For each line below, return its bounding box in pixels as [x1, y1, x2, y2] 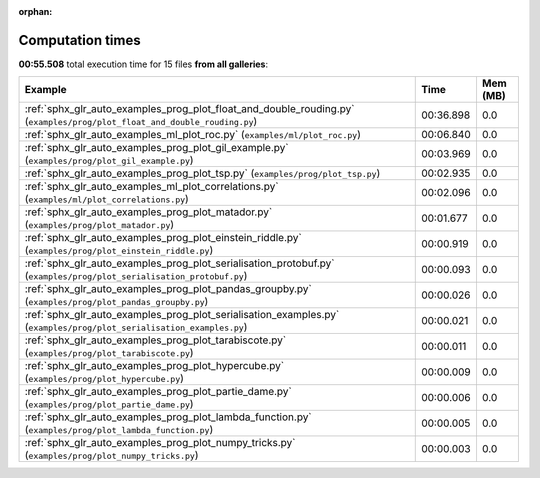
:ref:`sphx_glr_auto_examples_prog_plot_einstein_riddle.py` [24, 231, 302, 245]
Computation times [18, 31, 141, 49]
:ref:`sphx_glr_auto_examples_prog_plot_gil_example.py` [24, 141, 289, 155]
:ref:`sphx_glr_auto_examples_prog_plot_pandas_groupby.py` [24, 282, 312, 296]
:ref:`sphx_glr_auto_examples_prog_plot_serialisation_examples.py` [24, 308, 340, 322]
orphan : [18, 6, 53, 17]
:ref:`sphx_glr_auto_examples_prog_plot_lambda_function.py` [24, 410, 312, 424]
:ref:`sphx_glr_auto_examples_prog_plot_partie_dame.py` [24, 385, 292, 399]
